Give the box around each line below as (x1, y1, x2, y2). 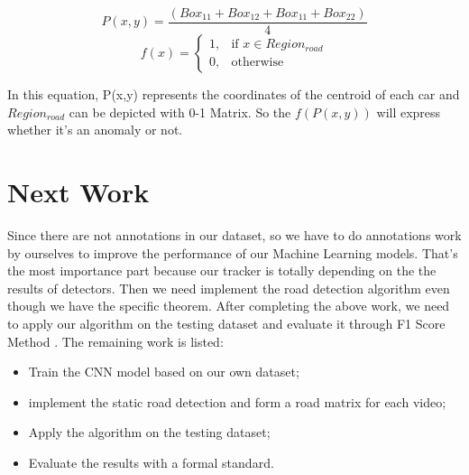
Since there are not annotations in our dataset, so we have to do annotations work (7, 225, 462, 244)
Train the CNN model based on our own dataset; (28, 362, 299, 381)
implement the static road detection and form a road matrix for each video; (28, 392, 446, 411)
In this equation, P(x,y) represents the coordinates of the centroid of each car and (7, 85, 460, 104)
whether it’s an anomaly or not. (7, 120, 183, 139)
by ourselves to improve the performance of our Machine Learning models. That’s (7, 243, 458, 262)
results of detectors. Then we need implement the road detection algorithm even (7, 278, 450, 297)
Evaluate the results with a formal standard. (28, 452, 274, 471)
